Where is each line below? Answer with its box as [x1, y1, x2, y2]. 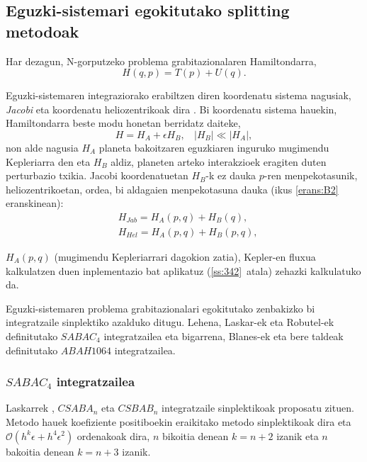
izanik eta [276, 428, 319, 443]
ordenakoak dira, [77, 428, 150, 443]
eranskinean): [6, 196, 64, 210]
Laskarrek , [6, 400, 55, 415]
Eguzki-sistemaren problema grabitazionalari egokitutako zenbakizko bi [6, 300, 315, 315]
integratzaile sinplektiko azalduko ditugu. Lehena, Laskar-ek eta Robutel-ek [6, 315, 334, 329]
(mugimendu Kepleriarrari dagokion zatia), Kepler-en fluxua [54, 249, 316, 264]
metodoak [6, 20, 79, 42]
